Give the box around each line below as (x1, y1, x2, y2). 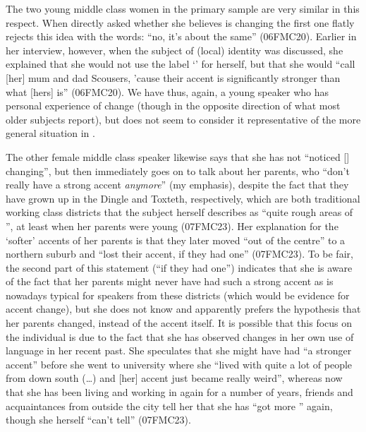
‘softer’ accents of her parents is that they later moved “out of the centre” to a (6, 232, 346, 247)
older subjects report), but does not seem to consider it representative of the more (6, 112, 361, 126)
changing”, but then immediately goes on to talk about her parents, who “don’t (6, 163, 350, 178)
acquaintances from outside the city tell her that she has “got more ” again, (6, 398, 333, 413)
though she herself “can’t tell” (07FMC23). (6, 412, 191, 427)
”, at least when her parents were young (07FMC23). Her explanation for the (6, 218, 338, 233)
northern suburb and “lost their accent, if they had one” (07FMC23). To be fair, (6, 246, 353, 261)
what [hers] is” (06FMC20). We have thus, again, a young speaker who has (6, 84, 329, 99)
